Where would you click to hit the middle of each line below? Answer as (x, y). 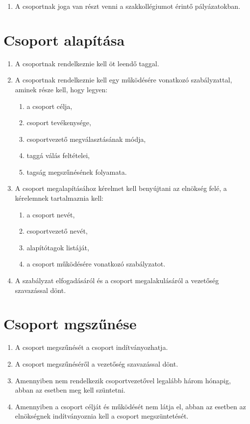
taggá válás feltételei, (58, 155)
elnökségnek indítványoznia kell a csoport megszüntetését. (102, 416)
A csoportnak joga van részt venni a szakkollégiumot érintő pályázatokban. (128, 6)
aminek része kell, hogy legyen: (61, 89)
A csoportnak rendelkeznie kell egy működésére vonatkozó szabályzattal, (124, 80)
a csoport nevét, (51, 214)
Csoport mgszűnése (70, 324)
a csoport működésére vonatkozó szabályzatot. (96, 264)
